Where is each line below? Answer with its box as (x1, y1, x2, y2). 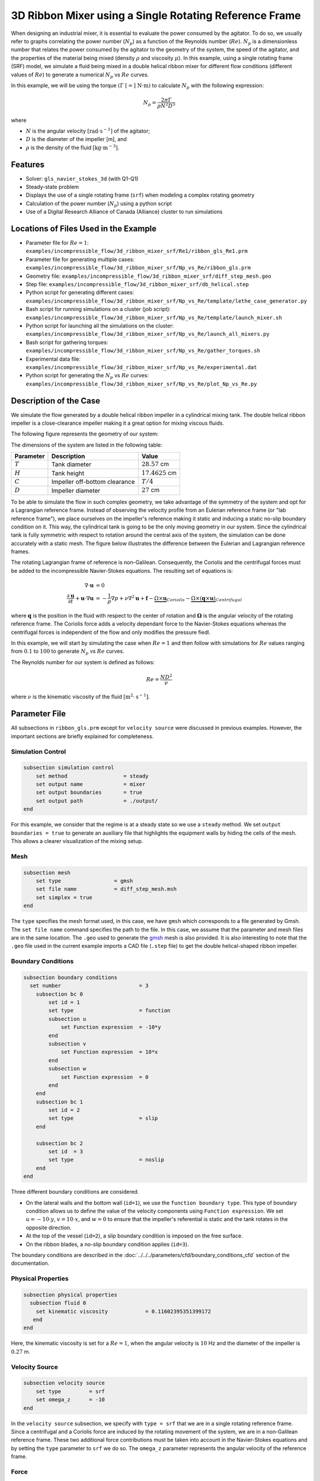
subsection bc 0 (36, 990, 83, 998)
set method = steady (36, 772, 149, 779)
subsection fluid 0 (30, 1300, 87, 1306)
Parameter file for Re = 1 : (25, 239, 89, 246)
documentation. (11, 1259, 50, 1267)
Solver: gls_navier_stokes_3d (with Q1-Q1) (25, 175, 139, 182)
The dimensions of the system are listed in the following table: (11, 441, 163, 448)
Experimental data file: (25, 355, 81, 363)
